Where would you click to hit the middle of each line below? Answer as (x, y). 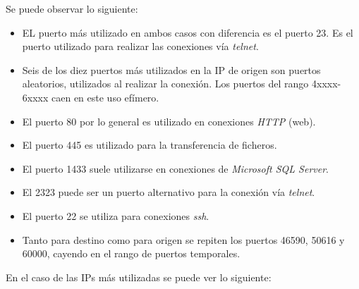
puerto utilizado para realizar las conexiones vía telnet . (140, 46)
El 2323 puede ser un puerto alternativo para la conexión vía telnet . (169, 192)
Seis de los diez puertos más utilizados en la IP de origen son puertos (171, 69)
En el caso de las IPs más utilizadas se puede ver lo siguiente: (139, 277)
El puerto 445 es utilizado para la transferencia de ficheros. (150, 145)
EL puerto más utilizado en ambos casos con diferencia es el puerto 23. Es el (188, 32)
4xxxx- (326, 84)
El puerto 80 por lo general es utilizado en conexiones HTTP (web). (169, 121)
